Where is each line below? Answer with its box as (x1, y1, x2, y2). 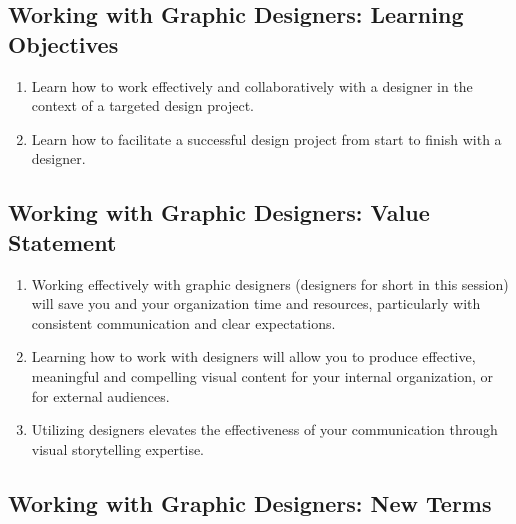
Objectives (8, 28, 119, 59)
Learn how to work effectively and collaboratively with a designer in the (31, 75, 473, 96)
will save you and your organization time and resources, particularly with (31, 293, 481, 314)
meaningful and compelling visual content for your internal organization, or (31, 365, 493, 386)
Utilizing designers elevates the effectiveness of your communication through (31, 419, 498, 440)
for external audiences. (31, 385, 170, 406)
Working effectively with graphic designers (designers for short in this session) (31, 273, 509, 294)
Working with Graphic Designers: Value (8, 197, 430, 228)
